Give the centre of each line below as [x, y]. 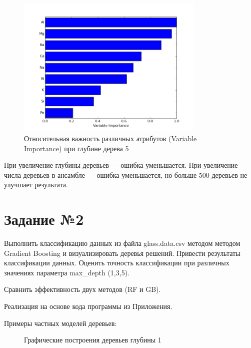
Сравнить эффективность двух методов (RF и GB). [82, 289]
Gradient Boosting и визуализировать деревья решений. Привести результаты [122, 253]
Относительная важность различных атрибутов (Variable [110, 138]
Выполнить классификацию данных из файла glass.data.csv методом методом [122, 243]
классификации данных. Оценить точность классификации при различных [117, 263]
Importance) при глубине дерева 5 [76, 148]
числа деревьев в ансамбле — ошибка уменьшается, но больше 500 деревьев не [126, 175]
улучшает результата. [36, 185]
